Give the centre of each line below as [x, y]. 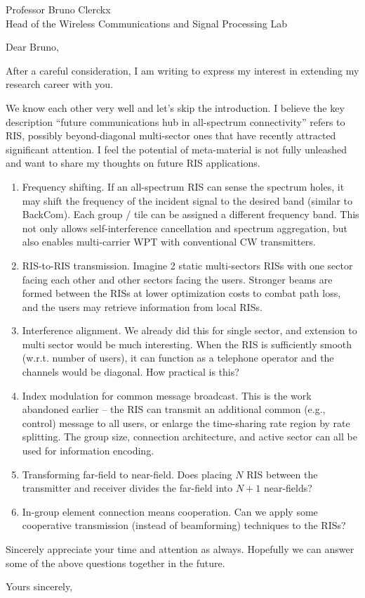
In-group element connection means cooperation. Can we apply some [170, 511]
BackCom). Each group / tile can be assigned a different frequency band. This [191, 214]
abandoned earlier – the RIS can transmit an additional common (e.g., [174, 409]
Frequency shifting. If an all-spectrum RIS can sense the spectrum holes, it [183, 186]
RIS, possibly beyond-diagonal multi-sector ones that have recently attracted [171, 135]
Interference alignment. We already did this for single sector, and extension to [190, 330]
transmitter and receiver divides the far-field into [127, 488]
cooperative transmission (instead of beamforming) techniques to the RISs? [184, 525]
